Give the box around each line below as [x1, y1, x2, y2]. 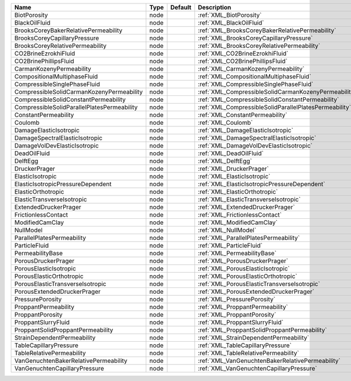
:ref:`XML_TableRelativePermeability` [198, 349, 300, 357]
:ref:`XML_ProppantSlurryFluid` [198, 318, 284, 326]
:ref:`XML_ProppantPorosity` [198, 311, 277, 318]
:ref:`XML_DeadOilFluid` [198, 149, 264, 157]
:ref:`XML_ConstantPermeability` [198, 111, 288, 119]
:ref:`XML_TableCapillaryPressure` [198, 341, 292, 349]
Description [198, 4, 231, 11]
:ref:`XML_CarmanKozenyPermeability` [198, 65, 305, 73]
